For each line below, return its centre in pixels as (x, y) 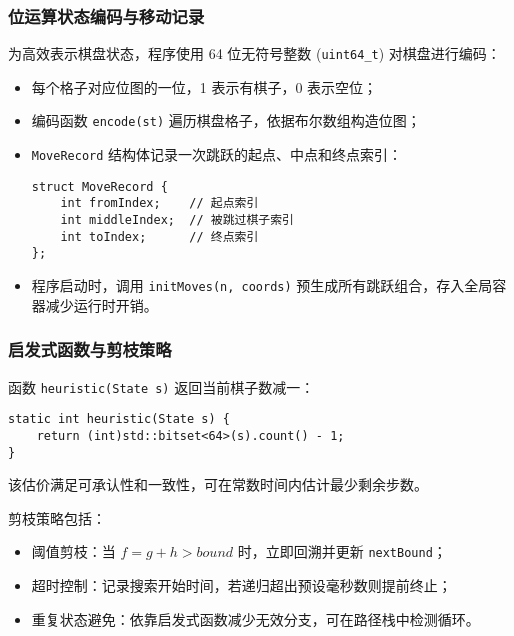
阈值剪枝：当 (73, 551)
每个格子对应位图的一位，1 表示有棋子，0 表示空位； (204, 86)
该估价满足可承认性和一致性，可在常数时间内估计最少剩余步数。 (218, 484)
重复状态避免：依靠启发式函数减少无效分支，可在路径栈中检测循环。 (255, 618)
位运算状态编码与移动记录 (106, 15)
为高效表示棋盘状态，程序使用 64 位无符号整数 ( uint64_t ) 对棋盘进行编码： (254, 53)
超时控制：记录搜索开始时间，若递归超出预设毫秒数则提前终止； (241, 585)
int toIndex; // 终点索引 (159, 236)
